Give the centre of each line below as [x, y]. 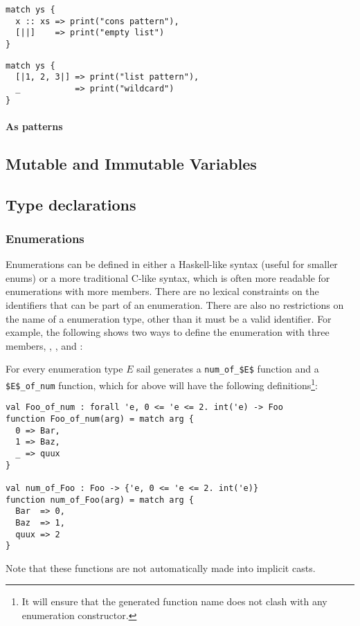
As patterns [34, 126]
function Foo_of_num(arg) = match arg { [100, 419]
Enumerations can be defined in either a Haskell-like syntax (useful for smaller [172, 264]
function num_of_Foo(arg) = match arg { [100, 500]
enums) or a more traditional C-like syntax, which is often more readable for [168, 277]
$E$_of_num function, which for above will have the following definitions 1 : [162, 384]
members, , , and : [44, 345]
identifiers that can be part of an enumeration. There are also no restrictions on [175, 305]
